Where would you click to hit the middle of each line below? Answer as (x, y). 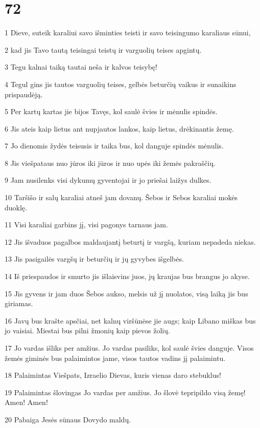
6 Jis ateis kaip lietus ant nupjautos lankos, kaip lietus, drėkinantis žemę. (119, 128)
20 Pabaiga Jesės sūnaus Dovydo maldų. (68, 419)
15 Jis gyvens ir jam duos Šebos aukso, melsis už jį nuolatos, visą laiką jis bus (126, 293)
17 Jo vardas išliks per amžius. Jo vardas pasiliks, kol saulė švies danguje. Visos (129, 348)
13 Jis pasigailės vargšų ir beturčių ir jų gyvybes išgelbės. (94, 259)
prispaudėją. (24, 94)
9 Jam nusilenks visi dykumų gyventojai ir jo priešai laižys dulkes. (108, 180)
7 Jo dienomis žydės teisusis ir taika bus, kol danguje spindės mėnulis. (114, 146)
